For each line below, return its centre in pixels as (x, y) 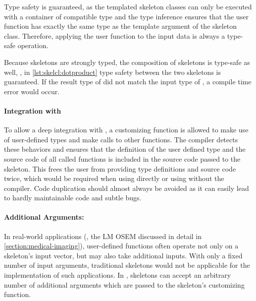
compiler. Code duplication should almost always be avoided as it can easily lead (127, 188)
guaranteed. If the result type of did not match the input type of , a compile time (128, 82)
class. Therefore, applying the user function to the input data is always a (115, 35)
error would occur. (32, 91)
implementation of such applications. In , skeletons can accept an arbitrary (118, 275)
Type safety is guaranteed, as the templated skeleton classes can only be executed (128, 6)
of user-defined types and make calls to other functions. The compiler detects (121, 139)
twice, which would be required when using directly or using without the (114, 178)
